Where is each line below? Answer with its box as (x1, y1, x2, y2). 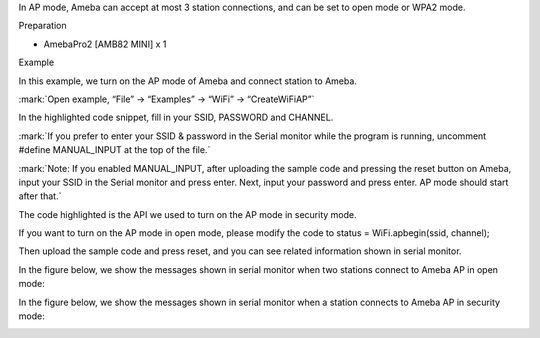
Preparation (18, 20, 67, 32)
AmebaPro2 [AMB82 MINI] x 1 (43, 38, 167, 50)
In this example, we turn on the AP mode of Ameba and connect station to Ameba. (18, 75, 357, 87)
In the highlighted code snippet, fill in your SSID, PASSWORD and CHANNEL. (18, 111, 334, 124)
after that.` (18, 190, 62, 202)
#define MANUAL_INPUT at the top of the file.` (18, 144, 211, 156)
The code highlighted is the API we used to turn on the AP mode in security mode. (18, 208, 357, 220)
